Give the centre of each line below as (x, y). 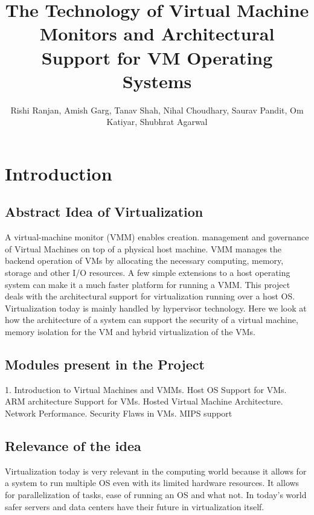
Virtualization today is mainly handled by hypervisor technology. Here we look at (156, 308)
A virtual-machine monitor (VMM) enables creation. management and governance (157, 237)
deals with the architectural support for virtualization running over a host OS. (150, 296)
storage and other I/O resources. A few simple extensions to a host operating (148, 273)
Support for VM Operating (157, 57)
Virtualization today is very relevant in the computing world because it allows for (156, 471)
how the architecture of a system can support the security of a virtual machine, (152, 320)
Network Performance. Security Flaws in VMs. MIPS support (119, 413)
